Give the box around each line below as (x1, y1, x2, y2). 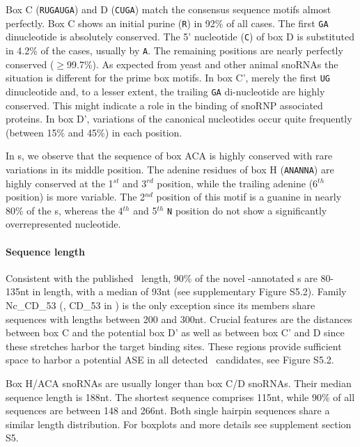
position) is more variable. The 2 (6, 189, 146, 204)
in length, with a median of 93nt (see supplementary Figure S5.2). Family (32, 284, 347, 299)
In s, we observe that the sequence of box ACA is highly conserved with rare (6, 148, 333, 163)
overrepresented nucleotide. (6, 217, 121, 231)
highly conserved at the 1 (6, 175, 114, 190)
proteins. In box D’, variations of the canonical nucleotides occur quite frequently (6, 111, 352, 126)
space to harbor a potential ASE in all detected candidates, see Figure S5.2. (6, 352, 334, 367)
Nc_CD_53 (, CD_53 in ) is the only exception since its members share (6, 297, 315, 312)
